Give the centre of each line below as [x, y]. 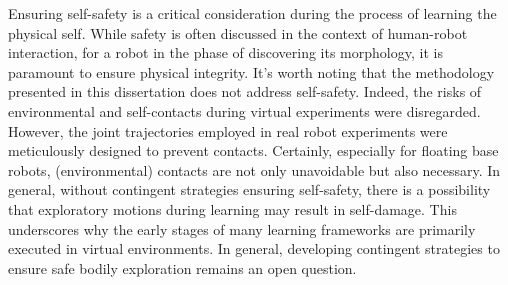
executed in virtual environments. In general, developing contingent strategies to [254, 248]
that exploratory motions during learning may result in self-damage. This [232, 208]
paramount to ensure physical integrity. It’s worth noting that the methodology [251, 71]
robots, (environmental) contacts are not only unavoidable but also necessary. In [254, 169]
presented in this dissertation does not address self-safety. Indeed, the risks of [245, 91]
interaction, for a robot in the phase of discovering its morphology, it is [225, 52]
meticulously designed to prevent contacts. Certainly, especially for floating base [253, 150]
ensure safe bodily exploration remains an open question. [182, 267]
